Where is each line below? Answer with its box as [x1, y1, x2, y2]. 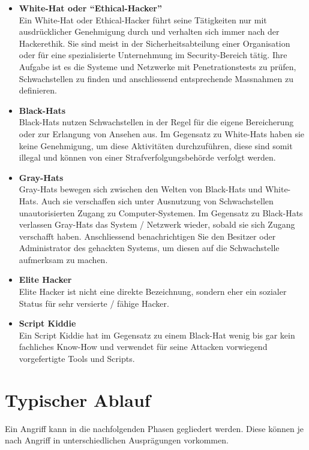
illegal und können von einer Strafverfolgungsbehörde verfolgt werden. [19, 151, 276, 164]
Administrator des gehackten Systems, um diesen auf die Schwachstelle [19, 241, 280, 254]
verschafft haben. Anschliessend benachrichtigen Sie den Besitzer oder [19, 229, 276, 242]
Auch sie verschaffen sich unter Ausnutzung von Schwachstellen [41, 194, 274, 207]
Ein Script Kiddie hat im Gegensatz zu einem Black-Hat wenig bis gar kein [19, 328, 295, 341]
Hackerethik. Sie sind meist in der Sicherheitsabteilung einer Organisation [19, 37, 290, 49]
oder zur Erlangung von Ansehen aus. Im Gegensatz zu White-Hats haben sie [19, 127, 305, 140]
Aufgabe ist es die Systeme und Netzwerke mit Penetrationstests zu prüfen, [19, 60, 296, 73]
